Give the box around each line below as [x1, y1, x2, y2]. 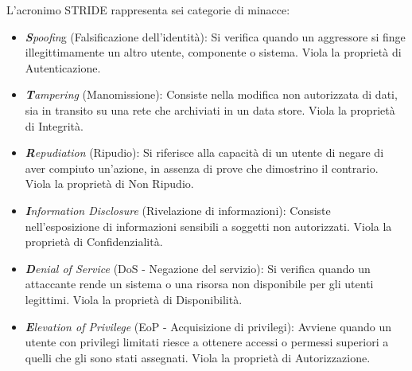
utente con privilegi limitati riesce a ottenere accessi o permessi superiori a [25, 334, 389, 350]
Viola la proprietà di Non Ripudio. [25, 175, 194, 192]
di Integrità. [25, 117, 84, 134]
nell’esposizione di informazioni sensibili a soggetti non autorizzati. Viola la [25, 217, 392, 234]
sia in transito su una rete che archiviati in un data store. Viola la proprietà [25, 101, 395, 118]
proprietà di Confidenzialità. [25, 233, 163, 250]
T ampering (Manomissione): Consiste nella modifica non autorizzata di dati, [25, 86, 398, 103]
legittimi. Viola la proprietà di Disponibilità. [25, 291, 243, 307]
